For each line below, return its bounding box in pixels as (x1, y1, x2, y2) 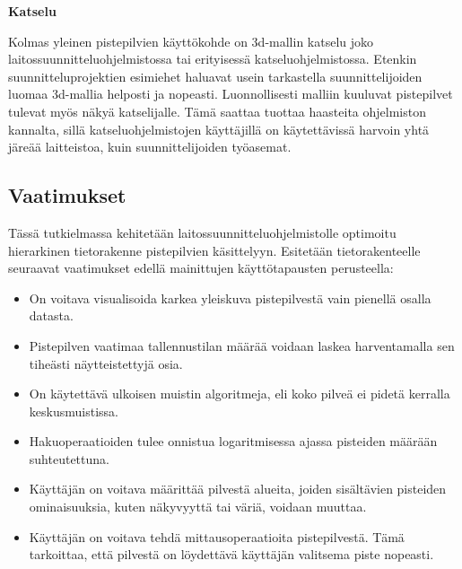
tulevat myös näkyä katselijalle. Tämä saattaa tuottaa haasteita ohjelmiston (8, 101, 426, 120)
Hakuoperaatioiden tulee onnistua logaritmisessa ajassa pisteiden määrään (29, 432, 438, 451)
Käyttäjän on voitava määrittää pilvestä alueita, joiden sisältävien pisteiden (29, 479, 447, 498)
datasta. (29, 306, 74, 325)
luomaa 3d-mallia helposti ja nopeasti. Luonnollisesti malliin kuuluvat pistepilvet (8, 84, 453, 103)
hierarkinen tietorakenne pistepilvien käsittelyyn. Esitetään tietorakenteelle (8, 241, 421, 259)
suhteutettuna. (29, 449, 109, 468)
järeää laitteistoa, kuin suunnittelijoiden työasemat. (8, 137, 292, 156)
